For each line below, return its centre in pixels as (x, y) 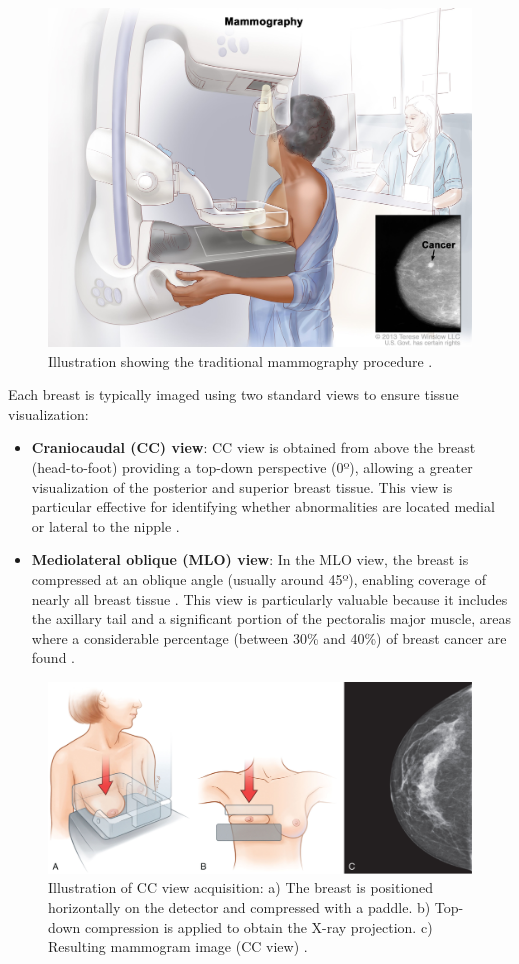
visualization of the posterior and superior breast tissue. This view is (242, 486)
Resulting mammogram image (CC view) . (178, 946)
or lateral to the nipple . (105, 525)
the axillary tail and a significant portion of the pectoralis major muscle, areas (271, 618)
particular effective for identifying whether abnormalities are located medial (263, 506)
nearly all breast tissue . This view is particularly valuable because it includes (269, 598)
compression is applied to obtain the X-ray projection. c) (258, 926)
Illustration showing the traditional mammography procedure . (240, 360)
